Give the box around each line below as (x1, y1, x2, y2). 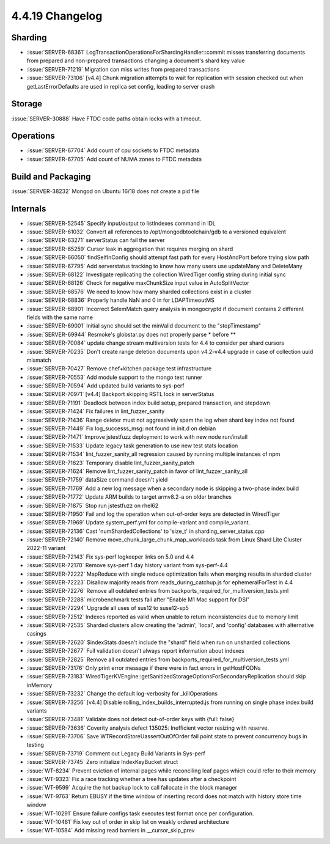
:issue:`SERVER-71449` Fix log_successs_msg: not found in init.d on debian (26, 425, 216, 432)
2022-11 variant (26, 545, 66, 552)
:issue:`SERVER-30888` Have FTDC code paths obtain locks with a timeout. (11, 115, 202, 122)
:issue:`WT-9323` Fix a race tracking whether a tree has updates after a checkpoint (26, 776, 237, 783)
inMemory (26, 681, 53, 689)
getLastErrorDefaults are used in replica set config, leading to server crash (26, 83, 215, 90)
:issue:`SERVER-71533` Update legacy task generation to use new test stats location (26, 442, 238, 449)
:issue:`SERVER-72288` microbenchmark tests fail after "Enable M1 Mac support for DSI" (26, 596, 250, 603)
